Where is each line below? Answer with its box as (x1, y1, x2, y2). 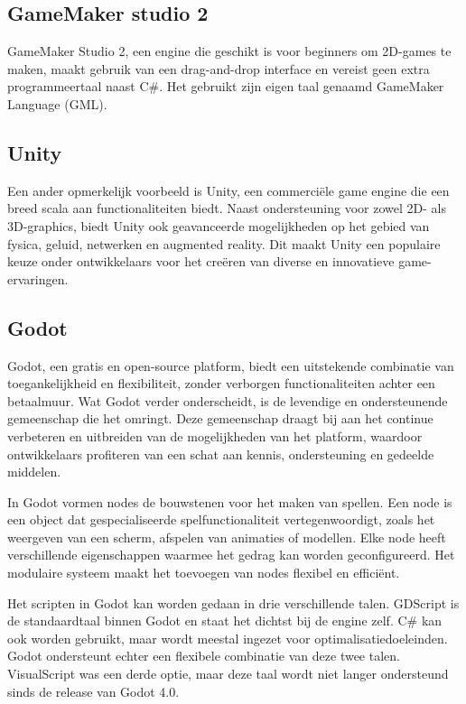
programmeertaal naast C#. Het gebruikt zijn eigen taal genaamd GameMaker (7, 77, 444, 96)
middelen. (7, 462, 61, 481)
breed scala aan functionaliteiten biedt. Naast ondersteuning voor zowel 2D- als (7, 199, 446, 218)
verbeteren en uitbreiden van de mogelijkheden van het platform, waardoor (7, 426, 423, 445)
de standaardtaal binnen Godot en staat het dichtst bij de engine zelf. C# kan (7, 611, 443, 630)
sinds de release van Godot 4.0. (7, 681, 180, 700)
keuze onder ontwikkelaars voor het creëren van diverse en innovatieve (7, 252, 395, 271)
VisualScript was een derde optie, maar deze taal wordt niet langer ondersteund (7, 664, 449, 683)
